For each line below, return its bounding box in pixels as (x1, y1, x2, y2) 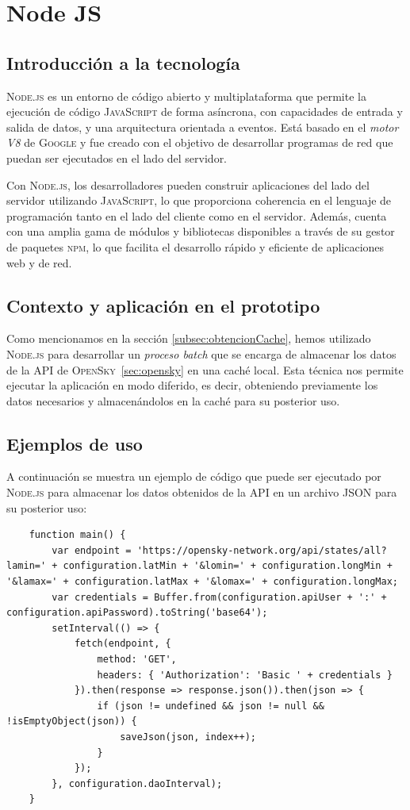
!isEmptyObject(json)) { (6, 716, 137, 727)
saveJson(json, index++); (120, 731, 256, 743)
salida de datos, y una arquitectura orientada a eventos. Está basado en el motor (6, 118, 399, 135)
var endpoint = (52, 544, 132, 556)
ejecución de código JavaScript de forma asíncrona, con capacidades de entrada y (6, 103, 403, 120)
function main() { (29, 529, 126, 541)
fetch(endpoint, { (74, 638, 171, 650)
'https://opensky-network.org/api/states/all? (136, 544, 387, 556)
